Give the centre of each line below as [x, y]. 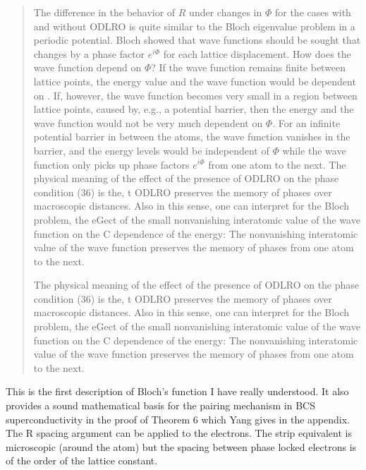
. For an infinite [306, 122]
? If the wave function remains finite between [249, 67]
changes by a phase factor [89, 53]
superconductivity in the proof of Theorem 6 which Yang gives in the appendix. [178, 419]
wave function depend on [87, 67]
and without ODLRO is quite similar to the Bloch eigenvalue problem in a [194, 26]
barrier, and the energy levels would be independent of [151, 150]
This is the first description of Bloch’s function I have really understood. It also [177, 391]
